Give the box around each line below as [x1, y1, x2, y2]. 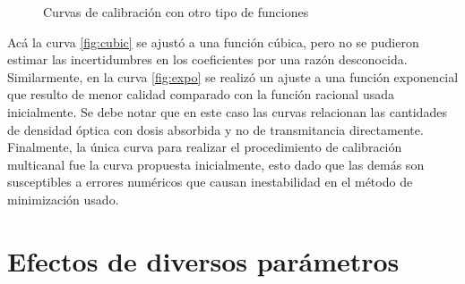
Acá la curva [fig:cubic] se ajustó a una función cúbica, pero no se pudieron [7, 32, 419, 51]
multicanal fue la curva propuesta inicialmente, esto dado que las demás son [7, 155, 425, 173]
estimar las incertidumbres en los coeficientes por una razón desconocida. [7, 50, 408, 69]
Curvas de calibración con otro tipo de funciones [43, 3, 309, 21]
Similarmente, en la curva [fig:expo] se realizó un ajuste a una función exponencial [7, 67, 459, 86]
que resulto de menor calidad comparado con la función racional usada [7, 85, 394, 104]
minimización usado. [7, 189, 119, 208]
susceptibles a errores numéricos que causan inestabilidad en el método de [7, 172, 413, 191]
